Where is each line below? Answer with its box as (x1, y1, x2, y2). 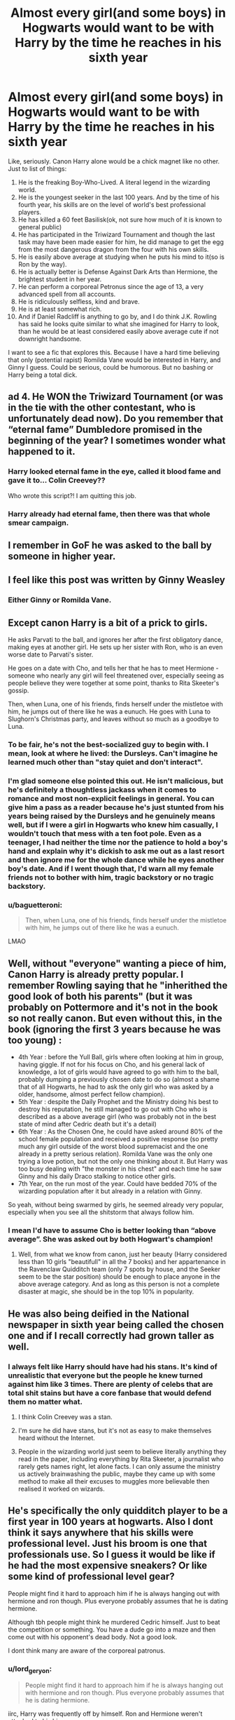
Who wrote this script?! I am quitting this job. (8, 491, 137, 499)
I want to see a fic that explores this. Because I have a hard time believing (8, 348, 220, 356)
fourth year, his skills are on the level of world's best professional (17, 200, 206, 208)
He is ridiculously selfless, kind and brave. (17, 297, 140, 306)
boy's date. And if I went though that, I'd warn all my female (8, 864, 214, 873)
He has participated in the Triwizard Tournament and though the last (17, 230, 215, 238)
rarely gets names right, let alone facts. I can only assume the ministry (17, 1463, 221, 1470)
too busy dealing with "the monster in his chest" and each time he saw (17, 1164, 222, 1173)
